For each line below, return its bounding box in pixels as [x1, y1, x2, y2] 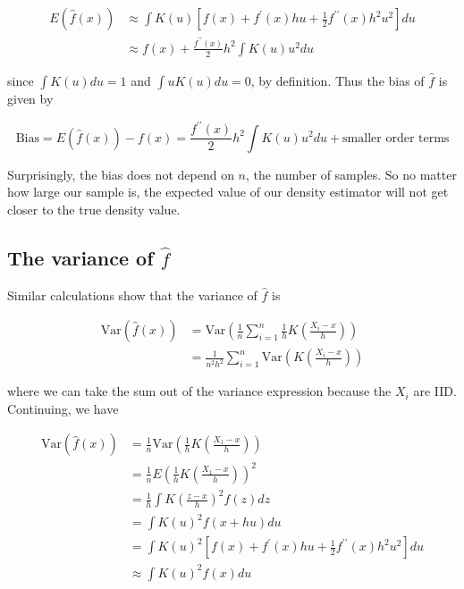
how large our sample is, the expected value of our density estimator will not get [7, 182, 449, 201]
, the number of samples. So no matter [246, 164, 457, 183]
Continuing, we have [7, 399, 119, 417]
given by [7, 89, 54, 107]
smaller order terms [342, 131, 450, 145]
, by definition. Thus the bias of [250, 72, 425, 89]
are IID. [413, 382, 457, 400]
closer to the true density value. [7, 199, 181, 218]
